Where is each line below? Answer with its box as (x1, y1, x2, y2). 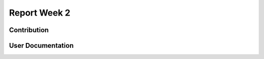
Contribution (9, 26, 49, 34)
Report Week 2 (9, 7, 70, 18)
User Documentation (9, 41, 74, 50)
